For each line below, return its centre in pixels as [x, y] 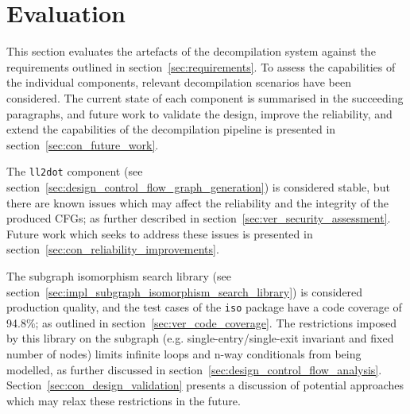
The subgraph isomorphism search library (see [119, 275]
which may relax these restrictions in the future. [124, 400]
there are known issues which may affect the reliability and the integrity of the [198, 202]
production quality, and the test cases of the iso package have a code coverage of [204, 307]
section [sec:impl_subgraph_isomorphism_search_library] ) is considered [185, 291]
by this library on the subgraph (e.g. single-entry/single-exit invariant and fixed [200, 338]
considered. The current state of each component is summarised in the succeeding [205, 97]
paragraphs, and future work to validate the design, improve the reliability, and [199, 113]
